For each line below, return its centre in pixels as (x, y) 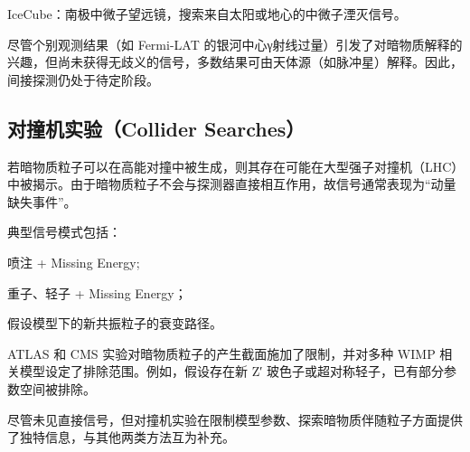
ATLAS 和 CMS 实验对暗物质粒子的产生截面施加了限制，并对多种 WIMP (221, 353)
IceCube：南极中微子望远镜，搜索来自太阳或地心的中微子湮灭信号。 (207, 14)
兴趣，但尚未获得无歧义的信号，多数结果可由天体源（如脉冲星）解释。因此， (235, 62)
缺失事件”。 (42, 201)
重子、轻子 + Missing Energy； (97, 292)
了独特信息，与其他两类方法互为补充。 (121, 437)
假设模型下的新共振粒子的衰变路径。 (115, 323)
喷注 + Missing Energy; (74, 262)
